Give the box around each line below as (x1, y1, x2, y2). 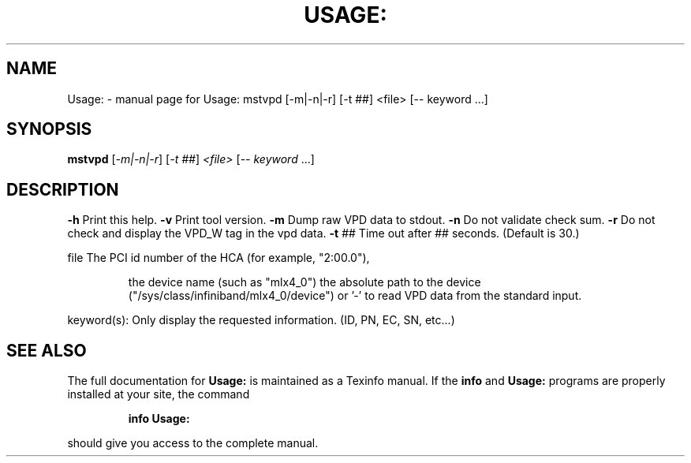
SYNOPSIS (6, 119, 92, 140)
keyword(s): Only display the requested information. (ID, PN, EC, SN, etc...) (67, 313, 455, 327)
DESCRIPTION (6, 179, 119, 200)
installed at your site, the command (67, 387, 250, 401)
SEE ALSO (6, 340, 87, 360)
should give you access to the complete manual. (67, 436, 319, 450)
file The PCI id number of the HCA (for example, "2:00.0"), (67, 251, 370, 265)
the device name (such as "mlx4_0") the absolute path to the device (128, 275, 481, 289)
